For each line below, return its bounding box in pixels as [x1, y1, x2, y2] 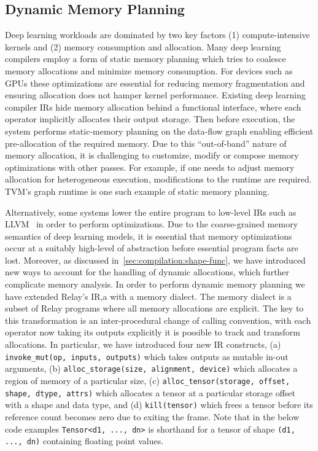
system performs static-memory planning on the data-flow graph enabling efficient [5, 124, 314, 137]
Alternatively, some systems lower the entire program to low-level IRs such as [5, 205, 297, 218]
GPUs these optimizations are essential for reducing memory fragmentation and [5, 76, 305, 89]
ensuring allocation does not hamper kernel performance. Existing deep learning [5, 88, 306, 101]
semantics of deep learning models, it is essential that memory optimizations [5, 229, 292, 242]
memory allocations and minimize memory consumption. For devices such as [5, 64, 293, 77]
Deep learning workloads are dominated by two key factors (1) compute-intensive [5, 28, 310, 41]
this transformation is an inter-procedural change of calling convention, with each [5, 313, 311, 326]
